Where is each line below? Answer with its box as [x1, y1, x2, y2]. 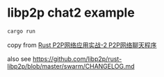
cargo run [7, 28, 36, 35]
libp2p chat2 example [7, 5, 136, 21]
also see [7, 54, 31, 63]
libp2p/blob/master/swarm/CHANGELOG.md [7, 62, 135, 70]
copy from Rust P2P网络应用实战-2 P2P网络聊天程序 [7, 40, 157, 49]
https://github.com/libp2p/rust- [32, 54, 122, 63]
